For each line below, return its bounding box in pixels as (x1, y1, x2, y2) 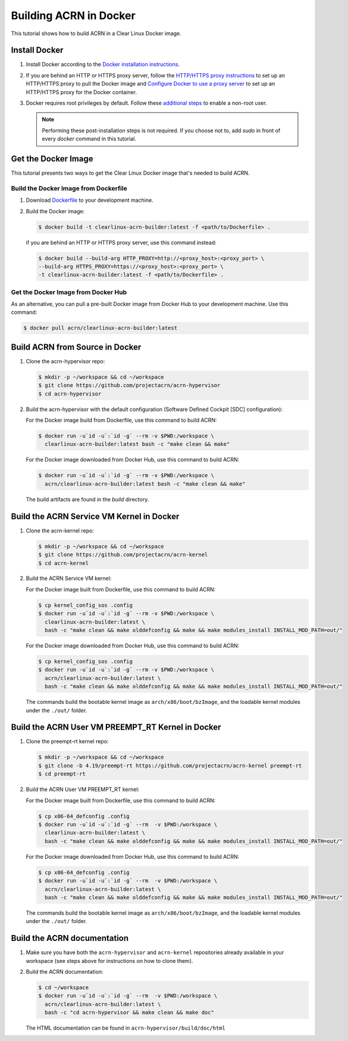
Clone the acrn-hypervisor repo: (26, 357, 105, 364)
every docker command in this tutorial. (42, 135, 137, 142)
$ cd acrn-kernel (38, 560, 89, 566)
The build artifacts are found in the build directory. (26, 495, 149, 503)
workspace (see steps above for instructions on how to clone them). (26, 957, 193, 964)
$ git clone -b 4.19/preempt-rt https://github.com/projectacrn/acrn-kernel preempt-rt (38, 762, 302, 769)
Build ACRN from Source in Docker (11, 342, 142, 352)
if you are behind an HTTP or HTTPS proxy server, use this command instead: (26, 239, 217, 246)
